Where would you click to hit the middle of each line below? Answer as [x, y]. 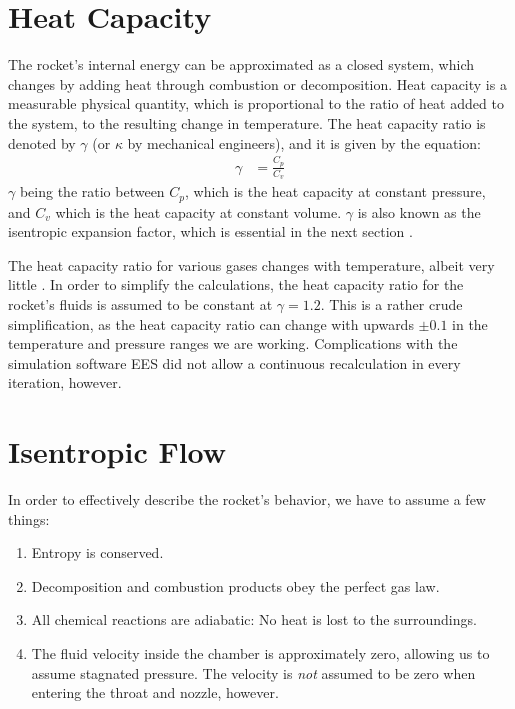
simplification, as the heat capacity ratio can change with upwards [211, 323]
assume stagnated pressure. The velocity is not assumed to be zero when [253, 672]
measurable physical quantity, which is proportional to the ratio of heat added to [256, 103]
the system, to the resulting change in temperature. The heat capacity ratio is [247, 122]
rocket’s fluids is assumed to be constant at [140, 303]
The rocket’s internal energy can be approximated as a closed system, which [241, 64]
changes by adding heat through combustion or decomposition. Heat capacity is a [257, 83]
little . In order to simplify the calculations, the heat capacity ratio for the [236, 284]
